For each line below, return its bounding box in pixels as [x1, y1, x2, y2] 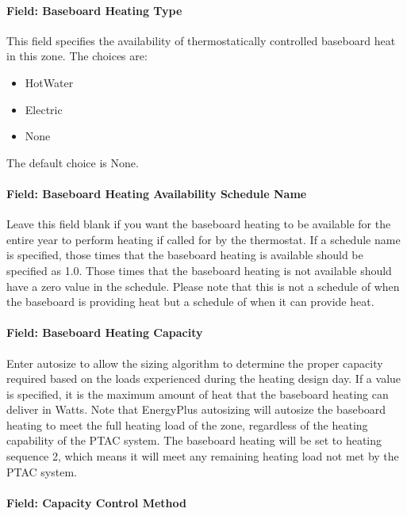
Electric [25, 101, 63, 117]
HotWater [25, 74, 74, 90]
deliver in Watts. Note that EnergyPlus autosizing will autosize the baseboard [6, 401, 386, 418]
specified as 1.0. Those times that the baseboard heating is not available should [6, 262, 392, 278]
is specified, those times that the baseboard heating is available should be [6, 247, 363, 263]
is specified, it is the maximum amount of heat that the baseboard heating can [6, 385, 389, 402]
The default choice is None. [6, 154, 139, 170]
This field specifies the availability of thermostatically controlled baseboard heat [6, 32, 396, 48]
